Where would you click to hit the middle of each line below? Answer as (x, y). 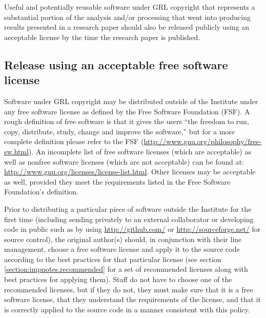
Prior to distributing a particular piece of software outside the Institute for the (128, 208)
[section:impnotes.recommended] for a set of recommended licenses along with (126, 269)
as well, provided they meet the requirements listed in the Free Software (117, 181)
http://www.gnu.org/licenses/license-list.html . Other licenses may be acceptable (130, 172)
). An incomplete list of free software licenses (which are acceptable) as (140, 151)
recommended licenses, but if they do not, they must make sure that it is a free (129, 289)
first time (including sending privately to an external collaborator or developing (129, 219)
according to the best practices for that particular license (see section (113, 259)
